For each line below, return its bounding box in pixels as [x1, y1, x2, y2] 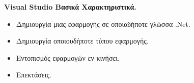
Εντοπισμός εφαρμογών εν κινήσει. [16, 52, 120, 63]
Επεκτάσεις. [16, 69, 51, 80]
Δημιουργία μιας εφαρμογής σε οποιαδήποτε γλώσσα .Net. [16, 18, 190, 29]
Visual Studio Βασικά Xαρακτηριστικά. [4, 2, 136, 12]
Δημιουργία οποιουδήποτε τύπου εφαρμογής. [16, 35, 149, 46]
